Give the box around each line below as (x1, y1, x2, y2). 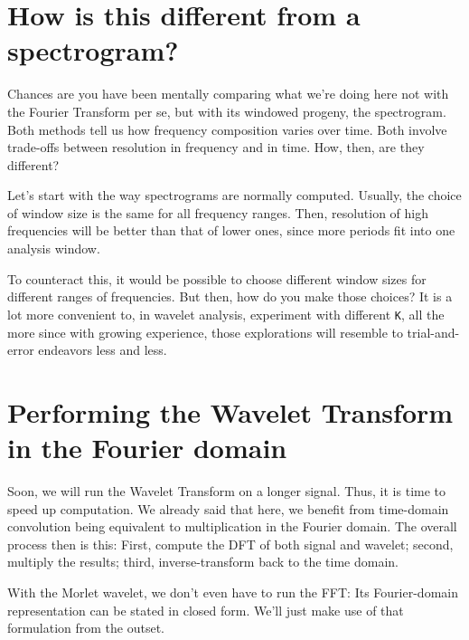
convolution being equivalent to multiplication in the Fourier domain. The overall (7, 517, 457, 536)
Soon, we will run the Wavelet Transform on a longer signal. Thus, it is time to (7, 482, 446, 500)
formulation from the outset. (7, 618, 165, 637)
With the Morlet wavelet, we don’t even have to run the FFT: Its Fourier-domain (7, 582, 458, 601)
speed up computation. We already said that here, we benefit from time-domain (7, 499, 449, 518)
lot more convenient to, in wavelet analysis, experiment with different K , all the (7, 304, 445, 323)
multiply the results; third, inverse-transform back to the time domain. (7, 552, 399, 571)
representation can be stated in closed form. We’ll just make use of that (7, 600, 404, 619)
